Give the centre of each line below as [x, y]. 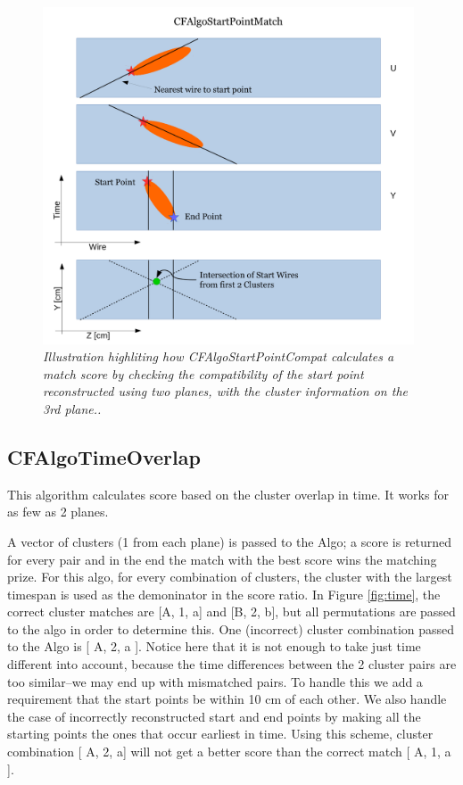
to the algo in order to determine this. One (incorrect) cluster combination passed [231, 628]
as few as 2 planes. [58, 512]
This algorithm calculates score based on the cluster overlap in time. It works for [228, 494]
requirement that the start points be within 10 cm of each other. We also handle [227, 699]
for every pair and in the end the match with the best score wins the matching [222, 559]
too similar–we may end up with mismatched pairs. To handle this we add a [215, 681]
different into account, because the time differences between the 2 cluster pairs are [232, 664]
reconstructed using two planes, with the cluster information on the [225, 391]
